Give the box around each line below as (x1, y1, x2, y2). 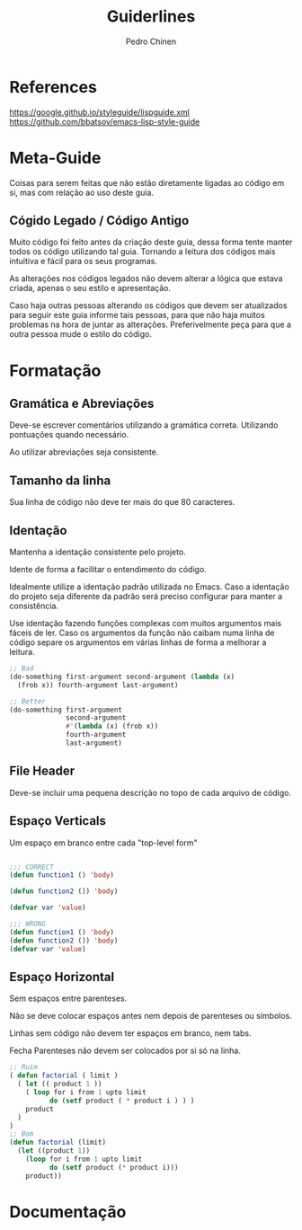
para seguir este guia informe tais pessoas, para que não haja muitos (9, 310, 265, 321)
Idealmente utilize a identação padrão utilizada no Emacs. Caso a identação (9, 581, 289, 592)
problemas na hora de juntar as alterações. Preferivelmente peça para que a (9, 319, 292, 330)
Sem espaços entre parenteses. (9, 993, 128, 1004)
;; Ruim (9, 1063, 39, 1072)
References (9, 76, 97, 97)
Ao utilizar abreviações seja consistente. (9, 447, 159, 457)
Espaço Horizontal (9, 969, 115, 985)
